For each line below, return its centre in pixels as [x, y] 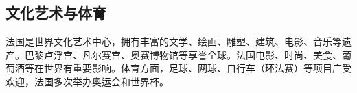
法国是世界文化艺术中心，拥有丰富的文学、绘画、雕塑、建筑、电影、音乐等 [174, 41]
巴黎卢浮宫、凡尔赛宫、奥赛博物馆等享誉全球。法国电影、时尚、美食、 [183, 54]
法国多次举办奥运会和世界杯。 [101, 81]
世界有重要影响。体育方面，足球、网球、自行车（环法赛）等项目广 [193, 68]
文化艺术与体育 [56, 13]
